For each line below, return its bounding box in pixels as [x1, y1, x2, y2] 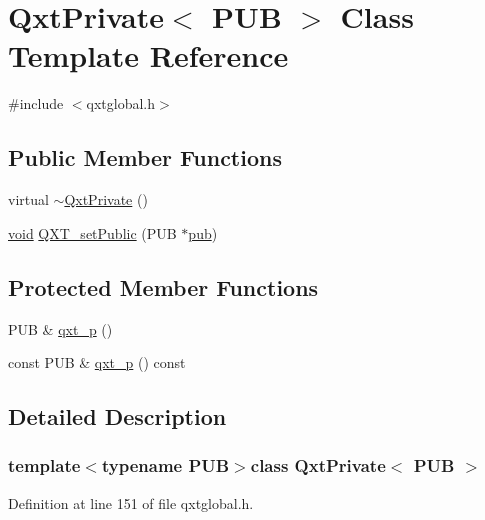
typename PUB [101, 453, 230, 478]
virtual [8, 189, 49, 210]
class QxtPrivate [250, 453, 386, 478]
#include [8, 93, 64, 114]
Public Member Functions [8, 142, 282, 173]
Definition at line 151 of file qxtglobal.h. [8, 492, 254, 513]
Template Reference [8, 35, 289, 76]
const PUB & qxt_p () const [8, 352, 186, 373]
